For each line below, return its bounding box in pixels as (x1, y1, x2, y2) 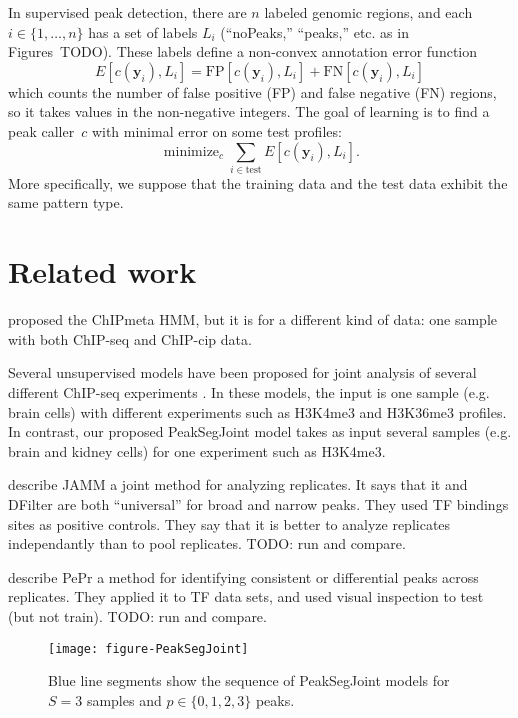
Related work (8, 251, 197, 292)
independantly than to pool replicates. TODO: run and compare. (8, 533, 406, 554)
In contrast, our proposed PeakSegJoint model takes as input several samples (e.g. (8, 421, 512, 442)
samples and (86, 689, 162, 710)
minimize (163, 144, 220, 159)
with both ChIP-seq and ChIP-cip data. (8, 328, 252, 349)
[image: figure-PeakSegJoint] (48, 641, 249, 656)
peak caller (8, 120, 75, 141)
